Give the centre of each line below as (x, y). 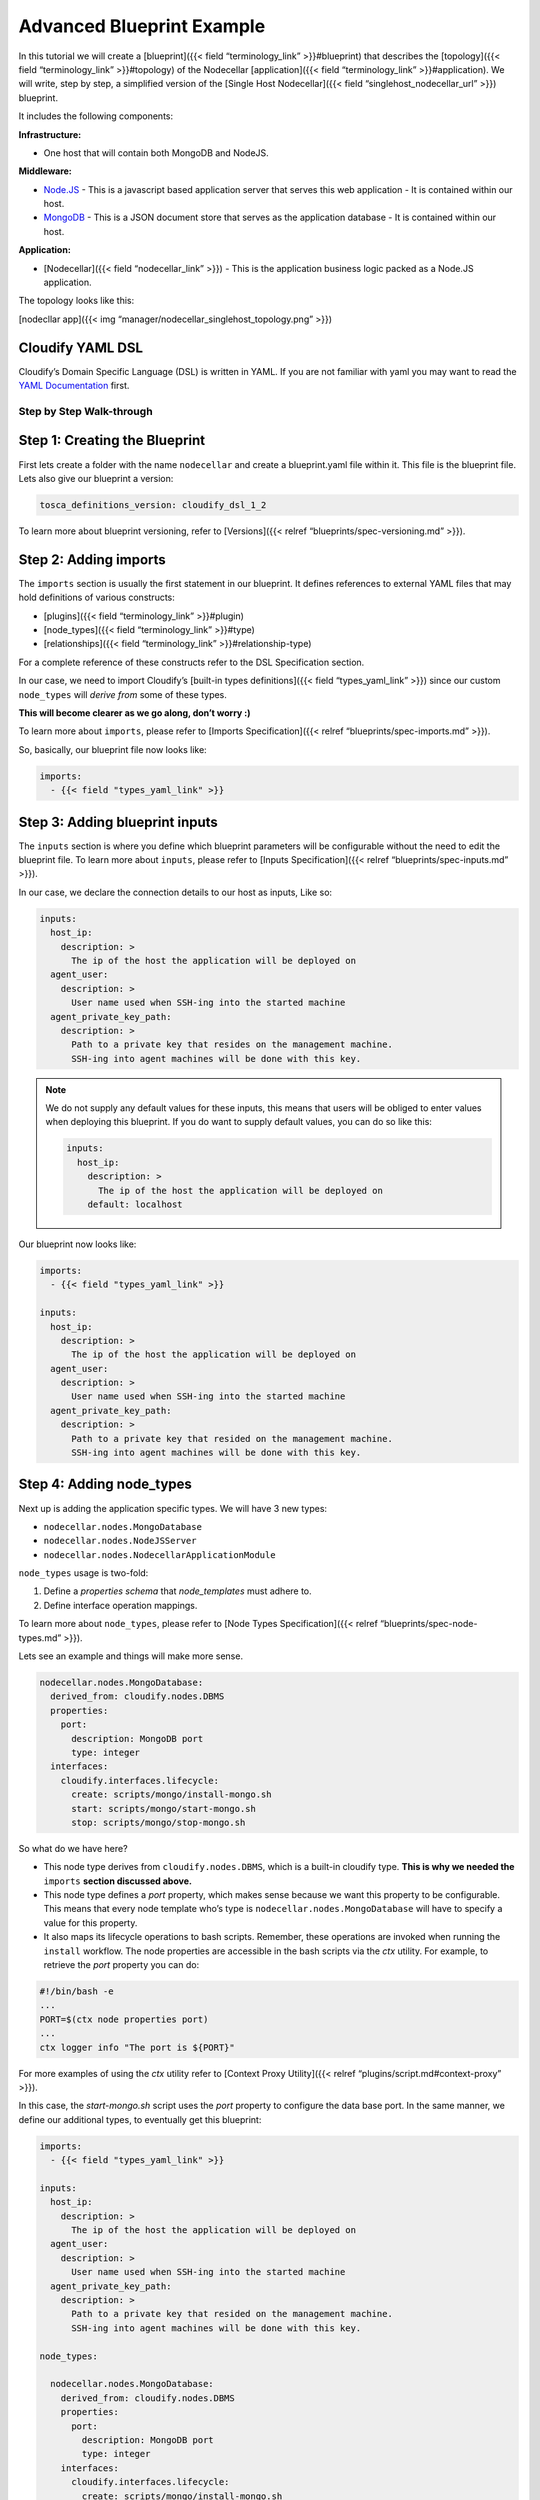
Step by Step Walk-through (86, 411)
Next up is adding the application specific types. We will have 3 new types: (173, 1508)
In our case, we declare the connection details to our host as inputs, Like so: (175, 892)
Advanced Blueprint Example (142, 26)
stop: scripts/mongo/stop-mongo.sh (158, 1822)
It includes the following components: (96, 116)
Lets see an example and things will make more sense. (131, 1656)
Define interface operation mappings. (120, 1605)
